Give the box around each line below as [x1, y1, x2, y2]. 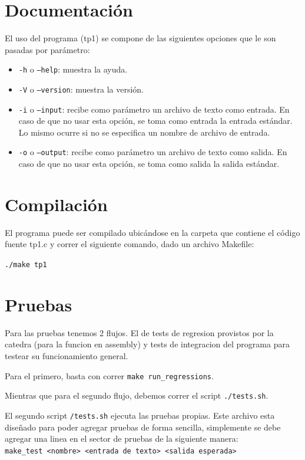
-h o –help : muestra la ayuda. [18, 63, 128, 75]
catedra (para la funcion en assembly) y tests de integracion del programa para [5, 338, 290, 350]
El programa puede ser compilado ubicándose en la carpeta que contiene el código [5, 226, 300, 238]
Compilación [5, 192, 108, 216]
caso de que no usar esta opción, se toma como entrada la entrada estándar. [18, 114, 293, 127]
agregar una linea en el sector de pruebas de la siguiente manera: [5, 432, 238, 445]
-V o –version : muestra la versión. [18, 83, 144, 95]
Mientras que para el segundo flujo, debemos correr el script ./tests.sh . [5, 389, 268, 402]
